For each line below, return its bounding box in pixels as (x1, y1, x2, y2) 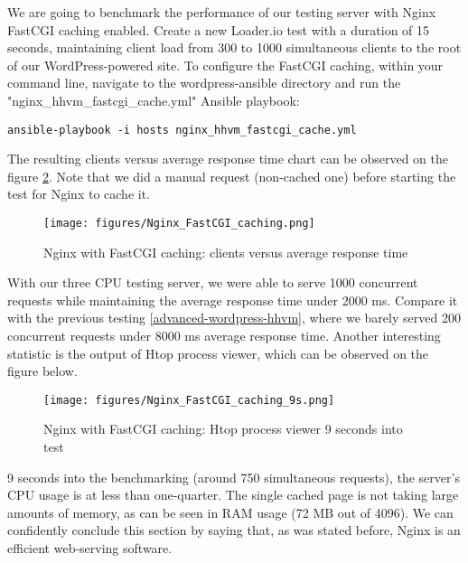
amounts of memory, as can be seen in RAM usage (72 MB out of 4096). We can (7, 502, 454, 521)
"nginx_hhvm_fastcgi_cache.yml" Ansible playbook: (7, 90, 300, 109)
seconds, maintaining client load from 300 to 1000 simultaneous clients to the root (7, 38, 462, 57)
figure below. (7, 361, 78, 380)
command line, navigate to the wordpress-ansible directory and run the (7, 73, 401, 92)
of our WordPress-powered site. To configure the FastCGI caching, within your (7, 55, 444, 74)
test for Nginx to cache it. (7, 184, 150, 203)
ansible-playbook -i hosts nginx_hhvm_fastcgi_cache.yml (7, 123, 357, 136)
